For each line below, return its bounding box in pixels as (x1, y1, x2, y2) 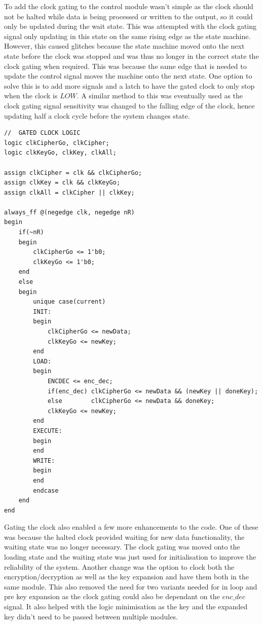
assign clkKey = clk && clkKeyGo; (4, 179, 121, 187)
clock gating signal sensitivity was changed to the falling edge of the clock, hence (4, 100, 255, 111)
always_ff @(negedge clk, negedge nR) (4, 208, 135, 216)
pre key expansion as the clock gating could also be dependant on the (4, 591, 220, 602)
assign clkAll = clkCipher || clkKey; (4, 189, 135, 196)
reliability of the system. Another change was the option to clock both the (4, 561, 235, 572)
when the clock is (4, 90, 58, 101)
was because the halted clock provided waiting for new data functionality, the (4, 531, 245, 542)
